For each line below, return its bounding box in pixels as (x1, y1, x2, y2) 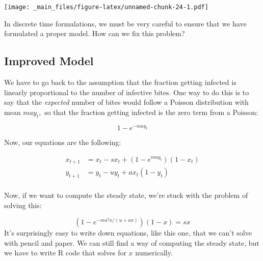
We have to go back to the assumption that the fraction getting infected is (4, 77, 236, 88)
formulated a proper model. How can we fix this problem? (4, 28, 185, 39)
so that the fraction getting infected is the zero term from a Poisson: (44, 106, 258, 117)
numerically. (135, 247, 173, 258)
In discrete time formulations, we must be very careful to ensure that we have (4, 18, 247, 28)
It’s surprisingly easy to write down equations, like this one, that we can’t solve (4, 227, 252, 238)
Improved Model (4, 53, 94, 69)
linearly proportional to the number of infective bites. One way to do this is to (4, 86, 249, 97)
